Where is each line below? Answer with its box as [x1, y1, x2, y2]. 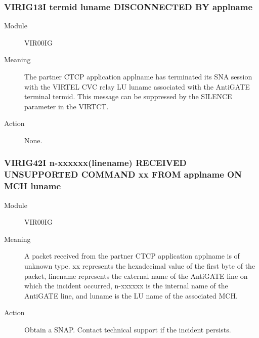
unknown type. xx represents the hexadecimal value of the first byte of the [24, 261, 255, 271]
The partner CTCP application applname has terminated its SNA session [24, 71, 252, 81]
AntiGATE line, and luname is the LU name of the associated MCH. [24, 290, 238, 301]
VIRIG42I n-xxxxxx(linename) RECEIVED [4, 156, 187, 169]
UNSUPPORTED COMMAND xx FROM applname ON [4, 168, 242, 181]
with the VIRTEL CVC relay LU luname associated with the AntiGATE [24, 81, 250, 92]
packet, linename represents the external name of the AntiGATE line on [24, 270, 248, 281]
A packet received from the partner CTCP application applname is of [24, 250, 240, 261]
